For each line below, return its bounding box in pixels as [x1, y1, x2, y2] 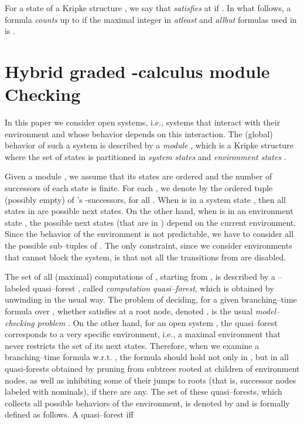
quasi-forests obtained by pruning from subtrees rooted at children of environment [5, 362, 300, 374]
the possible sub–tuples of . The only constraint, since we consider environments [5, 239, 292, 252]
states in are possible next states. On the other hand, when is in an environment [5, 205, 293, 217]
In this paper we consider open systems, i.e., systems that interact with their [5, 116, 281, 128]
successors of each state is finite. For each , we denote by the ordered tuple [5, 182, 273, 194]
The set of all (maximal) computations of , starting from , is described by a [5, 270, 276, 283]
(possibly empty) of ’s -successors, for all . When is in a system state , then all [5, 193, 286, 205]
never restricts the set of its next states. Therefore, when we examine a [5, 339, 259, 351]
